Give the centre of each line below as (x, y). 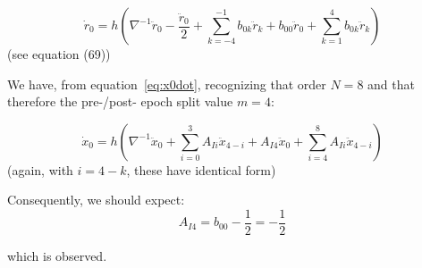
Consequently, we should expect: (96, 200)
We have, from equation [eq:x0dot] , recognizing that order (167, 84)
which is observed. (57, 256)
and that (391, 84)
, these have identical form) (201, 169)
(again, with (40, 169)
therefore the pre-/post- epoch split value (120, 101)
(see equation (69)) (59, 54)
